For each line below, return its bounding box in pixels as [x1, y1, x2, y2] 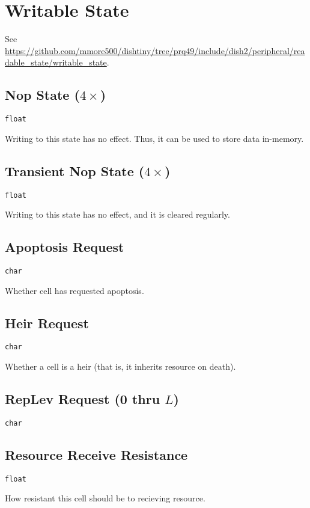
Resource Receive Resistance [5, 445, 188, 464]
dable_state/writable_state [5, 56, 107, 69]
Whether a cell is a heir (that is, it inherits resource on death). [5, 360, 236, 373]
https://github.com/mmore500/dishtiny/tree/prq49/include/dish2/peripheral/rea [5, 44, 305, 57]
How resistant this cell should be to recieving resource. [5, 492, 205, 504]
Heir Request [5, 313, 90, 332]
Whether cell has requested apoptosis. [5, 284, 144, 296]
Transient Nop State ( [5, 161, 145, 180]
